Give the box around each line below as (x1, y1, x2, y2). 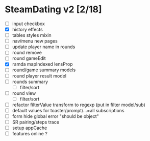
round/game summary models (12, 67, 76, 73)
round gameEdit (12, 55, 46, 62)
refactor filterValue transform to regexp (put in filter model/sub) (12, 102, 146, 108)
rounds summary (12, 78, 48, 85)
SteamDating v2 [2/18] (5, 4, 103, 15)
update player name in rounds (12, 44, 76, 50)
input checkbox (12, 21, 45, 27)
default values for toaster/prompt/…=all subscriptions (12, 107, 124, 113)
